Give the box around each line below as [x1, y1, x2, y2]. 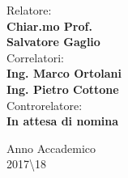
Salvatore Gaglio [6, 33, 100, 50]
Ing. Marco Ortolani [6, 65, 122, 82]
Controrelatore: [6, 96, 83, 113]
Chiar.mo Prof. [6, 17, 92, 34]
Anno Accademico [6, 139, 96, 156]
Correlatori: [6, 49, 64, 66]
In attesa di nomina [6, 112, 119, 129]
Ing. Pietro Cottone [6, 80, 119, 97]
